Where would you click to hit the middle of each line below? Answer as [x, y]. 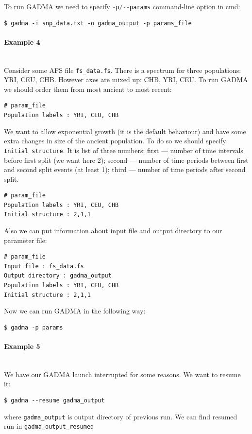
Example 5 [22, 346]
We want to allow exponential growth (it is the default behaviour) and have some [125, 131]
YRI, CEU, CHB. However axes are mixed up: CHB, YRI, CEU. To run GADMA [126, 79]
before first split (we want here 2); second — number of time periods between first [126, 160]
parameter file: [25, 240]
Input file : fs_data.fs [44, 266]
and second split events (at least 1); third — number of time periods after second [125, 169]
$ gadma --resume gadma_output [54, 400]
